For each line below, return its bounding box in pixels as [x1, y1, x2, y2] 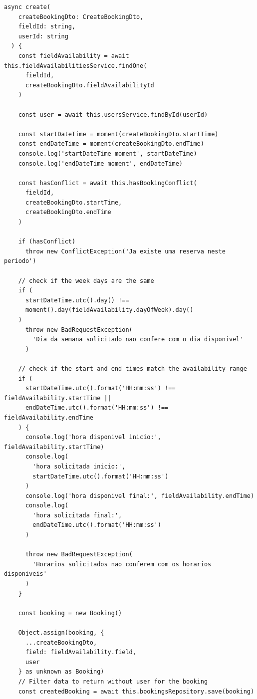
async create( [4, 3, 51, 10]
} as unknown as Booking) [18, 668, 104, 676]
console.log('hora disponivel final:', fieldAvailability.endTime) [25, 492, 255, 499]
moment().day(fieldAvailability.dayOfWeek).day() [25, 306, 194, 314]
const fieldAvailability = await [18, 52, 129, 59]
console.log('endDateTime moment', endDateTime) [18, 160, 183, 167]
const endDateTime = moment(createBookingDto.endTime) [18, 140, 204, 148]
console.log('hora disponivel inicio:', [25, 434, 161, 441]
